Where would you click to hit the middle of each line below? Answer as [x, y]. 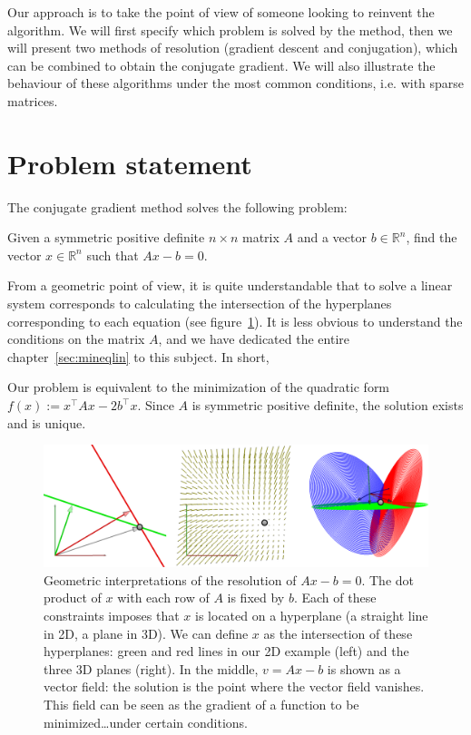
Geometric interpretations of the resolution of [170, 579]
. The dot [388, 579]
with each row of [163, 598]
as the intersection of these [338, 633]
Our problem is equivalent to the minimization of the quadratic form [199, 387]
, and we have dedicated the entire [254, 339]
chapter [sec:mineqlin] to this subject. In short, [138, 356]
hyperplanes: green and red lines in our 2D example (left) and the [226, 651]
